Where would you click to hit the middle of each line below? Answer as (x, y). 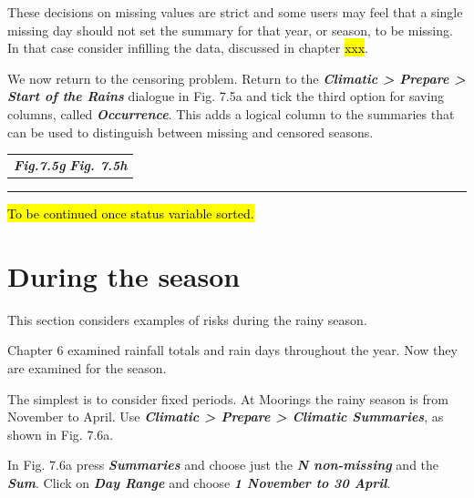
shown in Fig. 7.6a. (61, 434)
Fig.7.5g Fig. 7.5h (71, 164)
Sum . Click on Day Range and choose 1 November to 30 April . (199, 482)
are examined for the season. (87, 367)
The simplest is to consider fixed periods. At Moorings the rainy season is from (228, 398)
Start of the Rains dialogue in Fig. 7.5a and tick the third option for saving (226, 96)
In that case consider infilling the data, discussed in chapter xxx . (188, 48)
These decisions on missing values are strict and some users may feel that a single (235, 12)
